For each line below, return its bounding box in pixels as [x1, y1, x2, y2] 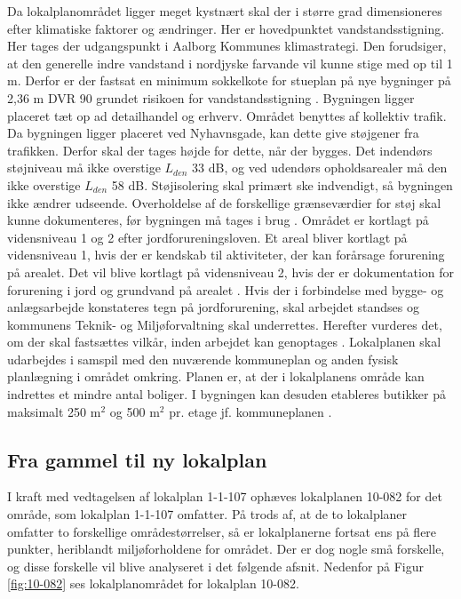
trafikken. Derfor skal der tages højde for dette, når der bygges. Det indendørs [7, 140, 433, 159]
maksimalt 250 [7, 402, 87, 420]
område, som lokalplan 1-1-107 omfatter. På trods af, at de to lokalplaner [7, 505, 408, 523]
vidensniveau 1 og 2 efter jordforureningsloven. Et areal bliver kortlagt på [7, 228, 408, 246]
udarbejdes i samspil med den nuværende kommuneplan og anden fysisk [7, 349, 399, 368]
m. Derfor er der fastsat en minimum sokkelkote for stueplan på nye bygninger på [7, 71, 451, 90]
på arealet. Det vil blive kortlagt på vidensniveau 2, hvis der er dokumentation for [7, 262, 455, 281]
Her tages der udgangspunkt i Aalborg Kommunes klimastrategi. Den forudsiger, [7, 36, 447, 55]
